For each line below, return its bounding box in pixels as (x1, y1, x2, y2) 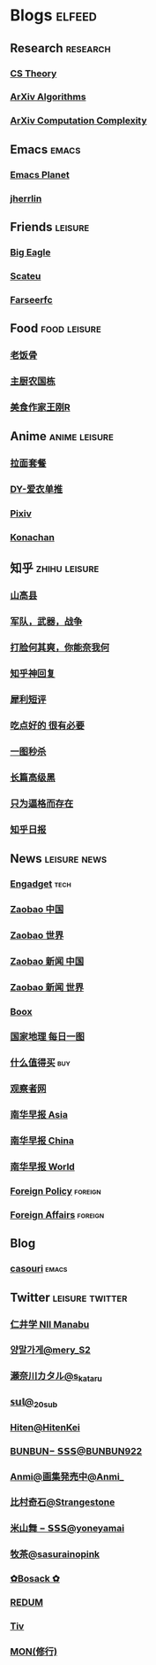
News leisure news (10, 851, 108, 866)
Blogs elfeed (10, 5, 98, 26)
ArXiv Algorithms (10, 90, 86, 103)
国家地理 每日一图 (10, 1031, 85, 1043)
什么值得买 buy (10, 1057, 71, 1069)
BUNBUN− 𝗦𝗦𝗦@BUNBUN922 (10, 1444, 143, 1457)
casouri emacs (10, 1263, 68, 1275)
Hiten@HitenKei (10, 1421, 80, 1433)
